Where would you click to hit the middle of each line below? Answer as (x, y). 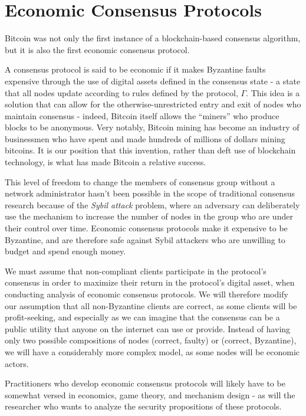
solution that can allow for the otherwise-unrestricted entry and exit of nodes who (153, 104)
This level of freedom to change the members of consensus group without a (140, 181)
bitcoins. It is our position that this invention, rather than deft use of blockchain (150, 150)
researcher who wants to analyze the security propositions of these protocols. (143, 406)
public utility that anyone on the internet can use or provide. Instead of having (148, 328)
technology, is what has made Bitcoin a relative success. (106, 162)
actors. (17, 363)
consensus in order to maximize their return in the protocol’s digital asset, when (150, 282)
